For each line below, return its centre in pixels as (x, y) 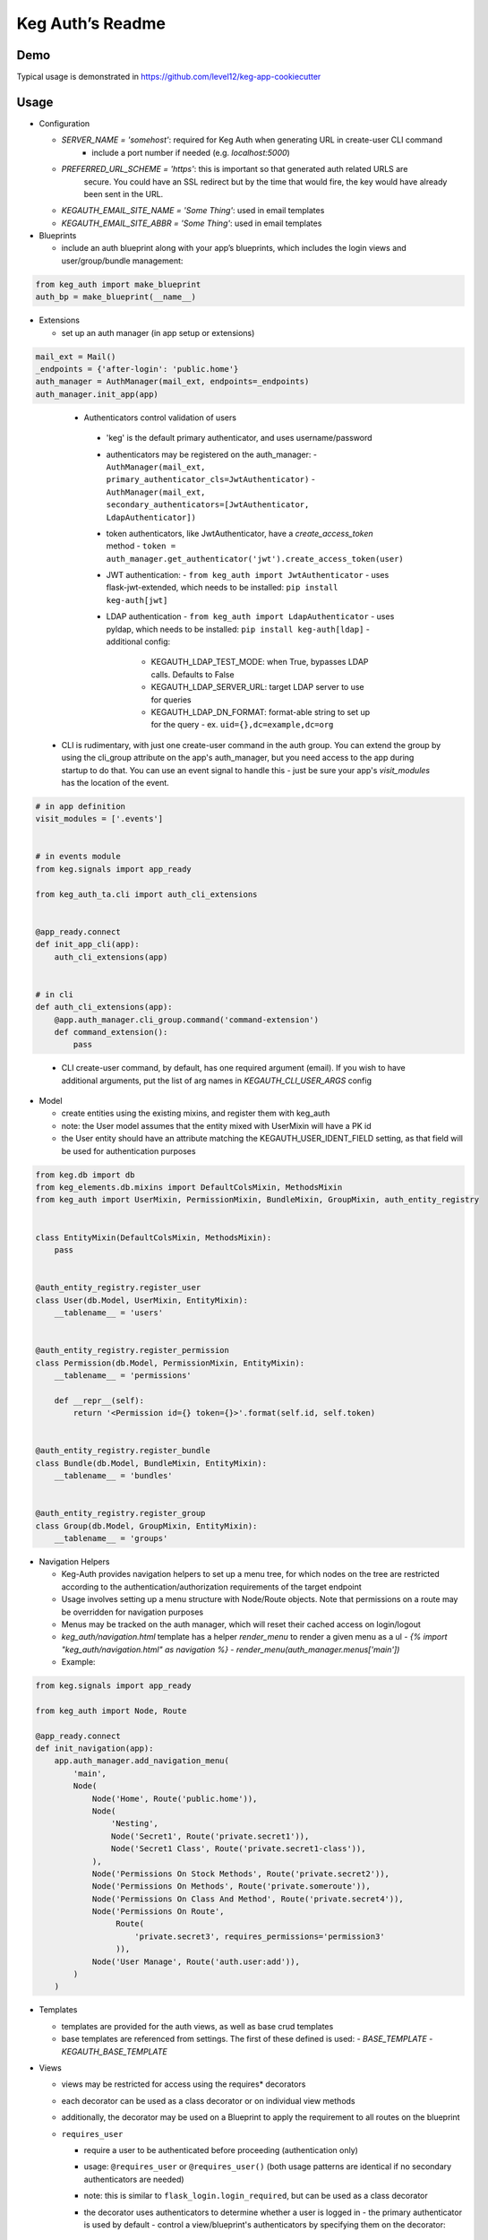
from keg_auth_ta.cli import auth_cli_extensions (146, 894)
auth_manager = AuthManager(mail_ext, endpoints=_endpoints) (172, 382)
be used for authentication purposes (128, 1150)
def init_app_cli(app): (88, 944)
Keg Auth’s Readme (91, 23)
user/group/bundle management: (122, 261)
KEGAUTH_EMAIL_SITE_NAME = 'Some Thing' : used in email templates (193, 211)
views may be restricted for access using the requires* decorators (184, 2084)
